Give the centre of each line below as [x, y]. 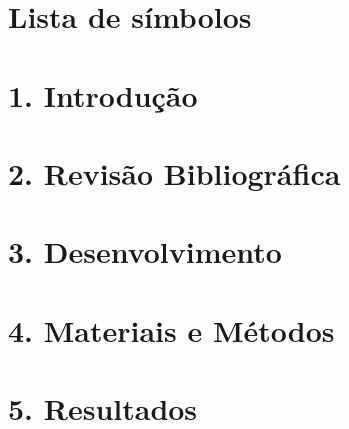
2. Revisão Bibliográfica [174, 172]
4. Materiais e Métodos [171, 329]
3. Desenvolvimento [145, 251]
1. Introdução [103, 94]
